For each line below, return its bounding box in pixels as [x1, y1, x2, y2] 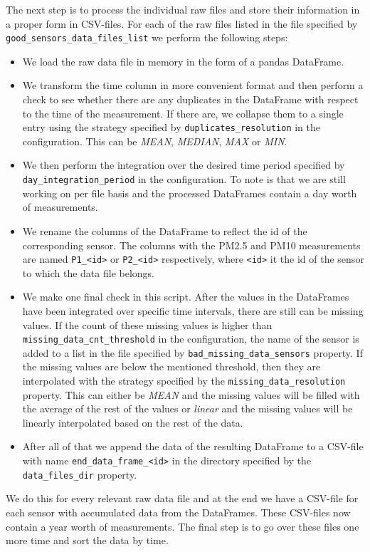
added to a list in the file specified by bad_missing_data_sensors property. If [22, 345, 363, 360]
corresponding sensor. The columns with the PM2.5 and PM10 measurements [22, 237, 361, 252]
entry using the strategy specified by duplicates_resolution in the [22, 120, 321, 135]
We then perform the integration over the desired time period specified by [22, 157, 345, 172]
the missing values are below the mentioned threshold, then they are [22, 359, 321, 374]
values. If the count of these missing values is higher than [22, 317, 273, 332]
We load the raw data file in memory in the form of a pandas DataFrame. [22, 53, 344, 68]
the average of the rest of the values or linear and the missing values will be [22, 401, 353, 416]
